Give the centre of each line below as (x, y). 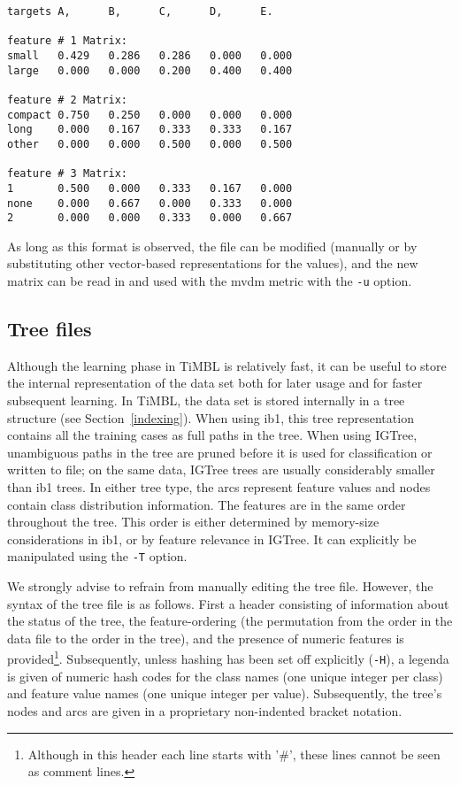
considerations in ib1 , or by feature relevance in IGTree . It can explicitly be (212, 539)
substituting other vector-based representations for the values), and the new (213, 263)
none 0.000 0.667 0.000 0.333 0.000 (150, 203)
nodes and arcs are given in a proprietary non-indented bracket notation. (205, 710)
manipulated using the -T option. (97, 556)
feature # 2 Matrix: (68, 100)
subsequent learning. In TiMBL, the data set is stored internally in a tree (206, 400)
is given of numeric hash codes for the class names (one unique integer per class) (225, 676)
